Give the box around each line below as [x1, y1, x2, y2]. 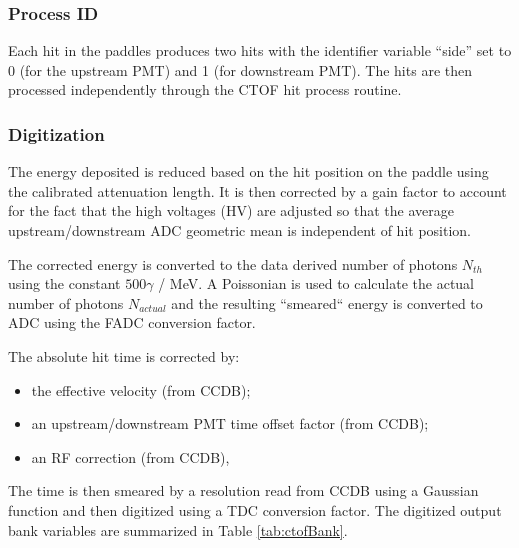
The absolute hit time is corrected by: [8, 345, 240, 366]
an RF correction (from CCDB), [31, 446, 230, 467]
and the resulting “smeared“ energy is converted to [171, 292, 483, 313]
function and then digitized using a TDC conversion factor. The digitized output [8, 499, 502, 520]
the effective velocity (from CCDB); [31, 379, 251, 400]
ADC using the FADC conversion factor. [8, 312, 256, 333]
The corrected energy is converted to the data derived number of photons [8, 253, 458, 274]
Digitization [8, 121, 105, 146]
